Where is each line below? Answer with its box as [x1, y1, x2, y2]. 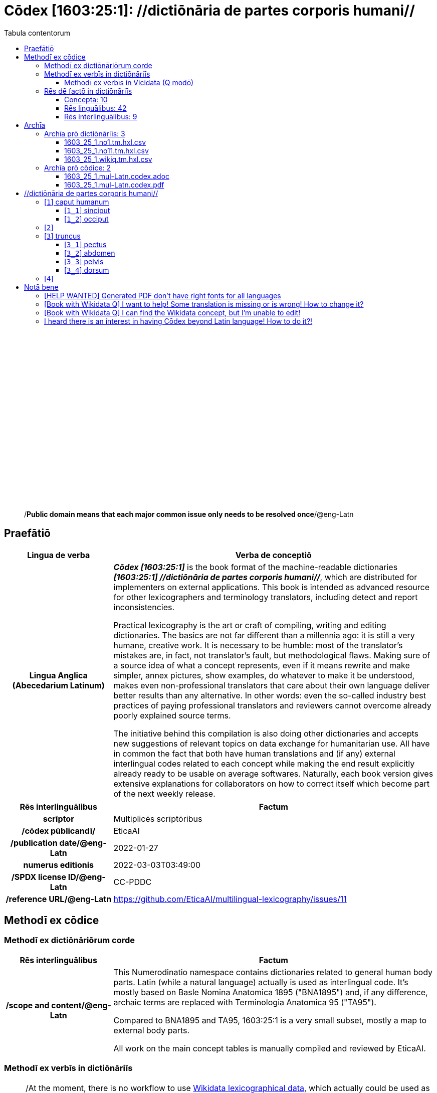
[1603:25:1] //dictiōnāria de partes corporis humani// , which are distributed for [113, 572, 417, 582]
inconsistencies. [113, 602, 175, 612]
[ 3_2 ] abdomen [64, 248, 115, 257]
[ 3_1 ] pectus [64, 240, 107, 249]
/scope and [6, 1000, 50, 1010]
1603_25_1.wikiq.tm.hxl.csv [64, 154, 152, 163]
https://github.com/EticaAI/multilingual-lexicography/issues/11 [113, 893, 347, 904]
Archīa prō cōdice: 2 [44, 163, 111, 172]
